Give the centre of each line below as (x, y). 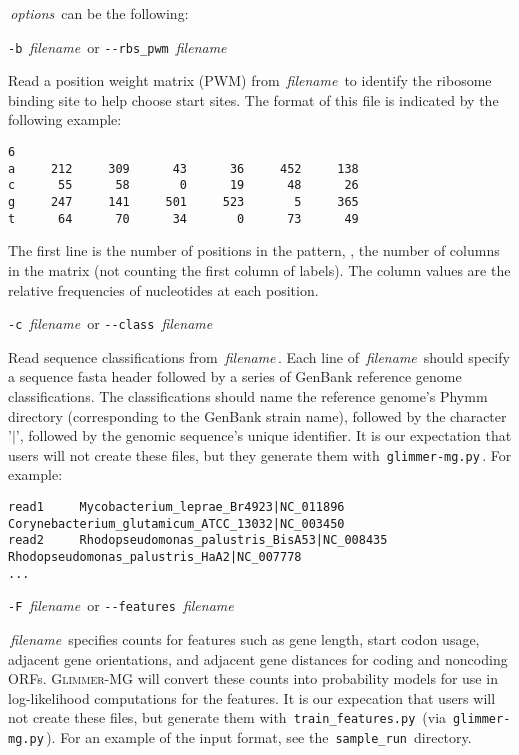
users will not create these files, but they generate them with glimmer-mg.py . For (260, 454)
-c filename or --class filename (110, 323)
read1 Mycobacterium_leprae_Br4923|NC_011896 (176, 506)
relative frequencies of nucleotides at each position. (163, 289)
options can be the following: (99, 13)
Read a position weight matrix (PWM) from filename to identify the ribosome (250, 80)
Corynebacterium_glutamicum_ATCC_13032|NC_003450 (176, 523)
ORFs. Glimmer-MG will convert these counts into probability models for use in (253, 678)
